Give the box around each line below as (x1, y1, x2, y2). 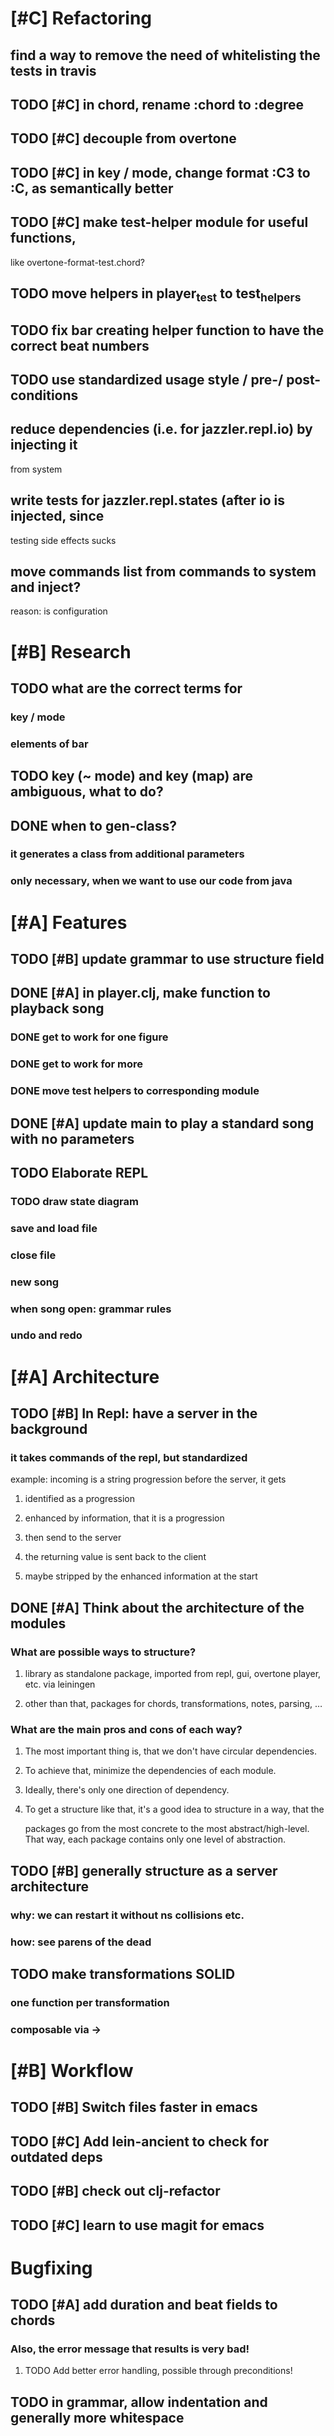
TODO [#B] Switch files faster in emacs (10, 2099, 258, 2116)
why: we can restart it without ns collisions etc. (10, 1908, 245, 1922)
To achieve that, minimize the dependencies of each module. (24, 1765, 277, 1777)
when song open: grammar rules (10, 1302, 172, 1316)
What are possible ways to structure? (10, 1645, 197, 1659)
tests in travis (10, 62, 97, 79)
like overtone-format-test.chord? (10, 256, 145, 268)
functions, (10, 230, 77, 247)
